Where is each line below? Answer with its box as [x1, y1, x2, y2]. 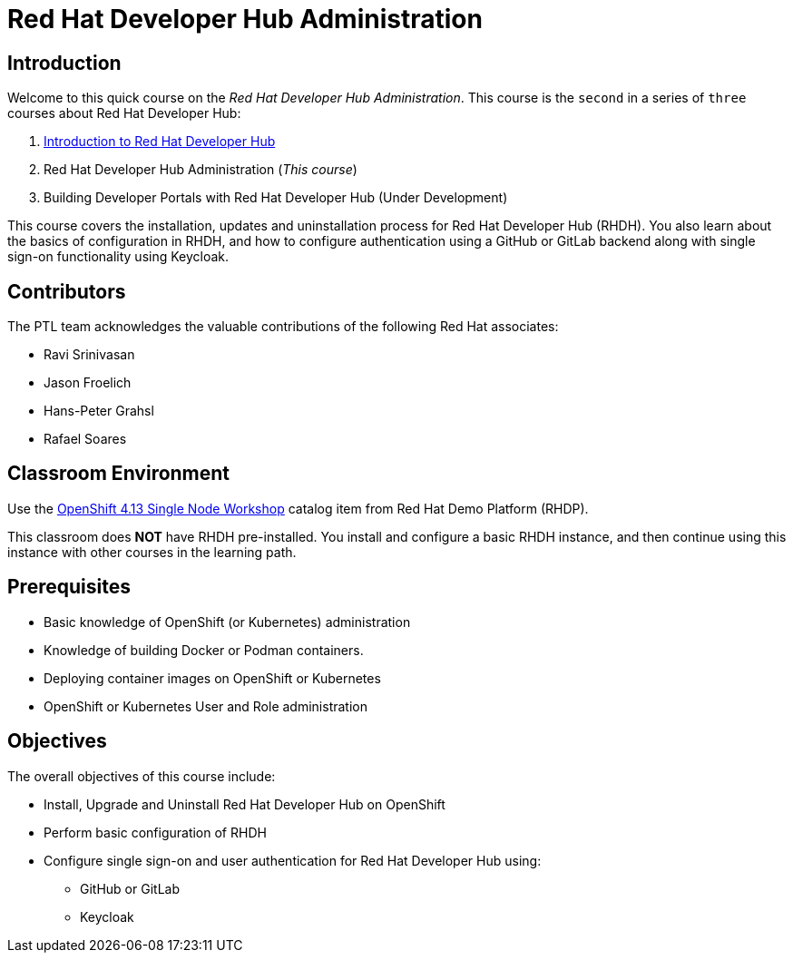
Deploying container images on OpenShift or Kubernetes [44, 670, 381, 686]
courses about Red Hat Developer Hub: [7, 105, 241, 122]
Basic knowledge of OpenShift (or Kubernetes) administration [44, 613, 411, 630]
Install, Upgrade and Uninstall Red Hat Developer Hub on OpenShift [44, 796, 445, 812]
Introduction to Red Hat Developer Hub [44, 133, 276, 150]
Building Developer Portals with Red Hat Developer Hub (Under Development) [44, 190, 508, 206]
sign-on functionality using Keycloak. [7, 249, 230, 265]
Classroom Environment [7, 462, 230, 485]
